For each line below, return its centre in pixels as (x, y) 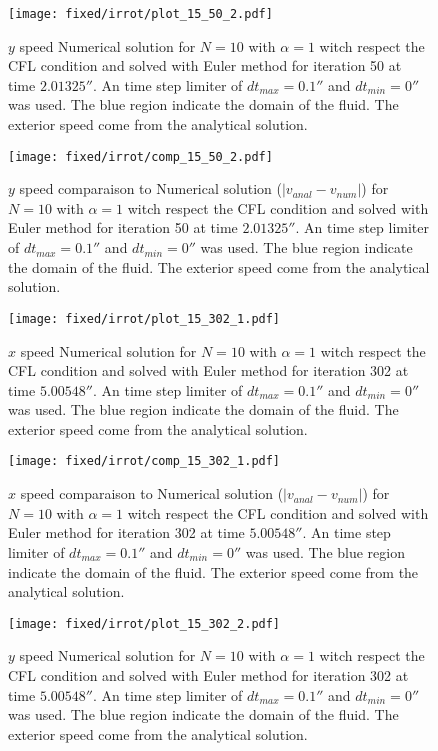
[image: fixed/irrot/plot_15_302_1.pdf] (144, 318)
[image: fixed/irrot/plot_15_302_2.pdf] (144, 623)
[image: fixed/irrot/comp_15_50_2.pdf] (140, 156)
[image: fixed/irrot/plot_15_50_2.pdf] (140, 14)
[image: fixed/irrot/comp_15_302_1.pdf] (144, 461)
